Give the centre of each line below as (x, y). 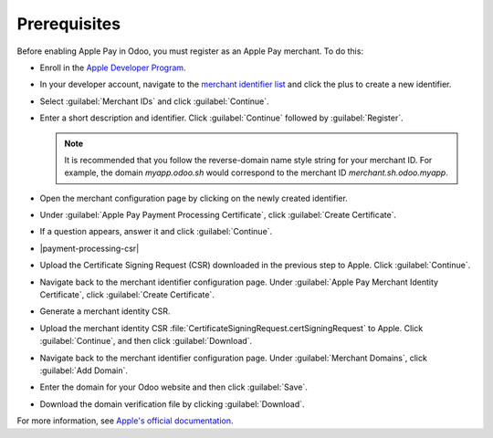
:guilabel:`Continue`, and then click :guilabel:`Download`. (146, 341)
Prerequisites (69, 24)
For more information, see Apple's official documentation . (125, 421)
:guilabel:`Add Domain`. (84, 370)
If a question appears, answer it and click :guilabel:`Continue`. (156, 232)
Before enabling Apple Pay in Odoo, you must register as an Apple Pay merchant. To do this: (190, 51)
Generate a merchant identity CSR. (105, 311)
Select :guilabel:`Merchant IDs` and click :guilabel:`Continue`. (154, 101)
